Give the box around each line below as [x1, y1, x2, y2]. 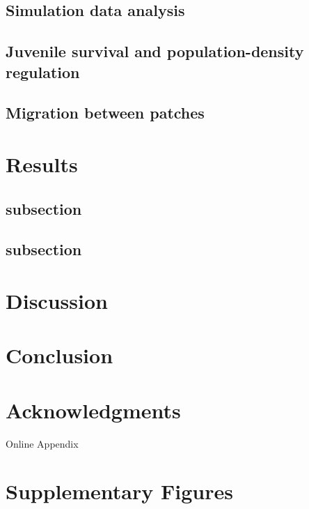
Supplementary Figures [6, 477, 233, 506]
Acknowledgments [6, 395, 181, 424]
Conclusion [6, 341, 113, 370]
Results [6, 149, 78, 178]
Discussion [6, 286, 108, 314]
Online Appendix [6, 436, 79, 450]
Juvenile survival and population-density [6, 40, 304, 62]
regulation [6, 61, 80, 82]
